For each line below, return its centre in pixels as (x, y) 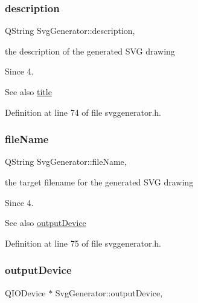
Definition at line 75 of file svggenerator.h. (83, 243)
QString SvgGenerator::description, (70, 31)
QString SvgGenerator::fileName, (66, 161)
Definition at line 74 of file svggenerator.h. (83, 112)
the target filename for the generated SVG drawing (99, 182)
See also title (28, 92)
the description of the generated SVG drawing (90, 51)
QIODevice (25, 292)
